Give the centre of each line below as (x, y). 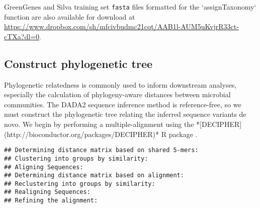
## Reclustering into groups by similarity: (80, 184)
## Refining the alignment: (51, 201)
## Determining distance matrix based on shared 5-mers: (101, 150)
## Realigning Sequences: (47, 192)
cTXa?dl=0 (22, 36)
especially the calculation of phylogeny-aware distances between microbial (117, 94)
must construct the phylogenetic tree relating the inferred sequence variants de (125, 114)
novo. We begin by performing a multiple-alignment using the (99, 124)
